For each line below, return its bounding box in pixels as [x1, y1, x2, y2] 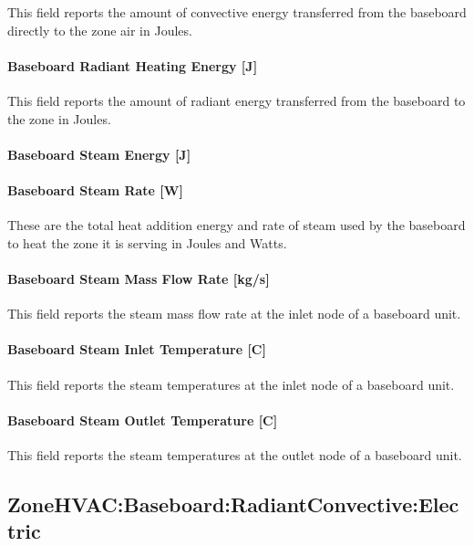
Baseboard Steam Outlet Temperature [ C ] [7, 410, 278, 429]
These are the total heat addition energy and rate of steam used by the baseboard [7, 215, 466, 235]
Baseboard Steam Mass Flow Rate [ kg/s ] [7, 268, 270, 288]
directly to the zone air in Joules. [7, 20, 192, 39]
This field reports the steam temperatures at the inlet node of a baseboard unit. [7, 374, 455, 394]
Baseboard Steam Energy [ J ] [7, 144, 191, 163]
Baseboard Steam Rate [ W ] [7, 180, 183, 199]
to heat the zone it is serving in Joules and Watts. [7, 233, 287, 252]
